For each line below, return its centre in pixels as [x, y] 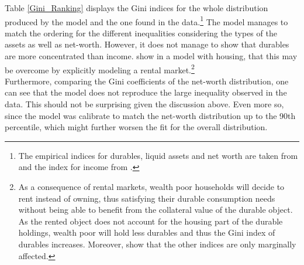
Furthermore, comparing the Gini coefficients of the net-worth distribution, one [147, 81]
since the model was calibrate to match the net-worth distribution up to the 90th [150, 115]
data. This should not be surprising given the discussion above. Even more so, [144, 104]
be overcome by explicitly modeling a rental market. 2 [100, 69]
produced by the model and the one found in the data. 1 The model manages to [146, 21]
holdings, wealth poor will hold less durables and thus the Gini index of [147, 232]
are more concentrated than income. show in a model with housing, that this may [151, 56]
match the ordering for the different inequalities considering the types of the [141, 33]
